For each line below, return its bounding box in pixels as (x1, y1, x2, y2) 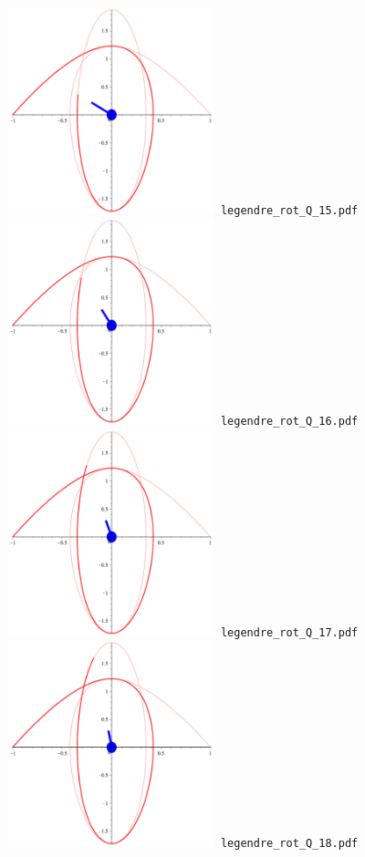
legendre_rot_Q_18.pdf (220, 837, 359, 851)
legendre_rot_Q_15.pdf (220, 203, 359, 217)
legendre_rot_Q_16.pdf (220, 415, 359, 428)
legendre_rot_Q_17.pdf (220, 625, 359, 639)
